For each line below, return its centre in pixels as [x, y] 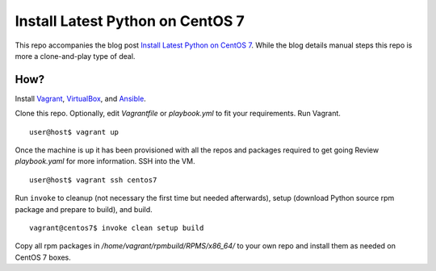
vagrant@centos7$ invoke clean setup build [117, 227]
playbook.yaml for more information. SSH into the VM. [105, 161]
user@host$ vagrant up [74, 132]
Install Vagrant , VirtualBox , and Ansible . [81, 98]
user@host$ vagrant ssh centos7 [93, 180]
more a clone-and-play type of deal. [75, 56]
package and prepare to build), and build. [84, 209]
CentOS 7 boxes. [43, 257]
